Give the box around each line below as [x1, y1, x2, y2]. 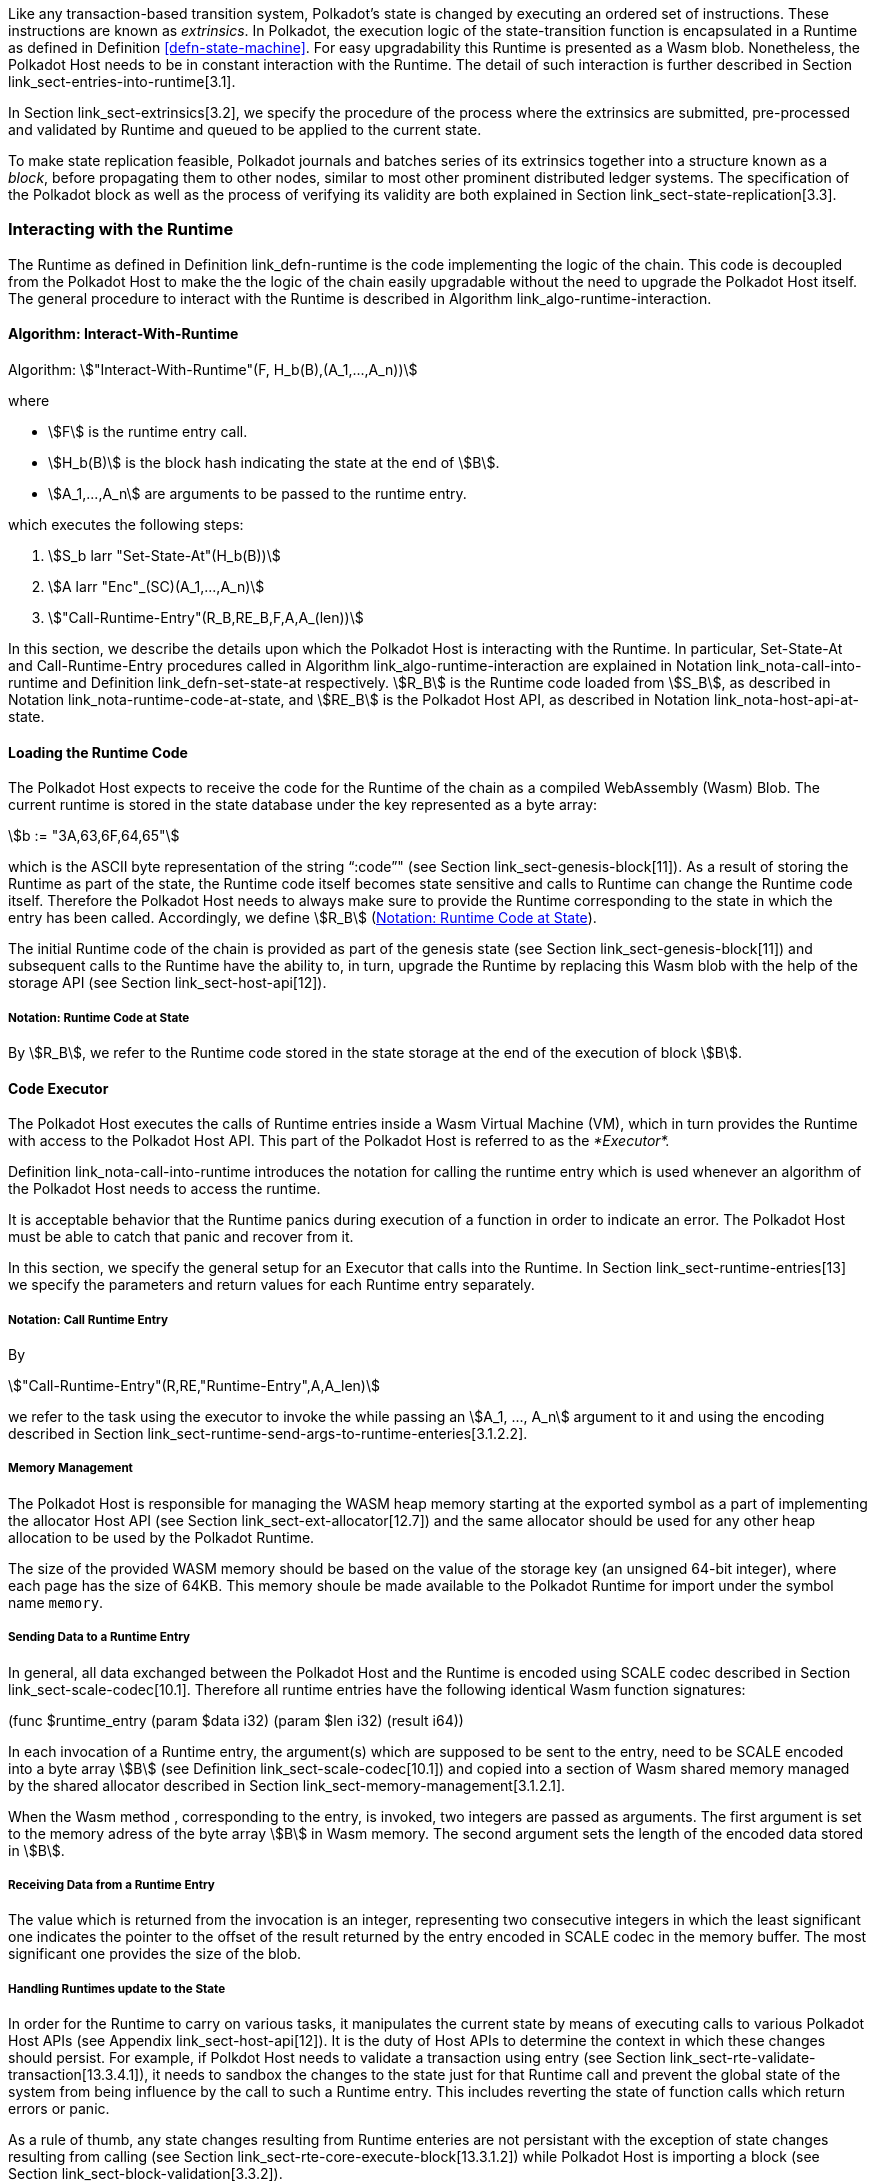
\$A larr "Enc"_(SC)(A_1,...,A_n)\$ [48, 577, 265, 595]
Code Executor [8, 1079, 109, 1097]
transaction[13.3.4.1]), [8, 2066, 149, 2084]
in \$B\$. [8, 1841, 65, 1859]
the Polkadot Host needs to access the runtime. [8, 1180, 321, 1198]
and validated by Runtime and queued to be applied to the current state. [8, 121, 482, 138]
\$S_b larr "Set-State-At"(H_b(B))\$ [48, 546, 281, 564]
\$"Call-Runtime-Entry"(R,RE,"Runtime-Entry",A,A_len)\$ [8, 1376, 380, 1394]
